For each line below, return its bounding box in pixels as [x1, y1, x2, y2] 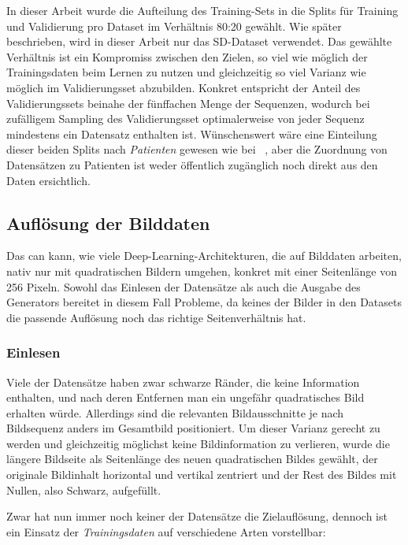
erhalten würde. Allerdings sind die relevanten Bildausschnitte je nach [6, 404, 344, 421]
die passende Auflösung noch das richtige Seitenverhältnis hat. [6, 309, 306, 325]
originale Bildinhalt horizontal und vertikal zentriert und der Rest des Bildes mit [6, 466, 397, 483]
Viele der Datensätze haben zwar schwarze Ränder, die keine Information [6, 373, 360, 390]
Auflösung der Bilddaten [6, 210, 210, 235]
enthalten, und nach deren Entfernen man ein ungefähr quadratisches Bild [6, 389, 365, 406]
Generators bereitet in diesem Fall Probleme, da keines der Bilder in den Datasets [6, 294, 402, 310]
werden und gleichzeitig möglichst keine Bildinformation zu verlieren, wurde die [6, 435, 390, 451]
